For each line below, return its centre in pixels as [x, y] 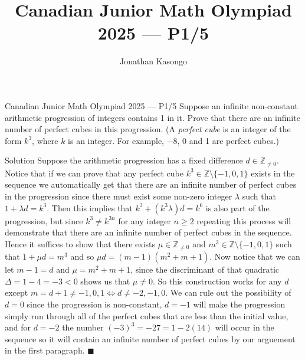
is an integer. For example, [116, 140]
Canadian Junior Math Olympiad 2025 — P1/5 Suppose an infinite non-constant [151, 105]
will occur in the [245, 327]
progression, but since [44, 220]
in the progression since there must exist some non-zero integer [119, 196]
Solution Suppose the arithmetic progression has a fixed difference [124, 160]
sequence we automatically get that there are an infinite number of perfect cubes [151, 184]
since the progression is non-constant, [94, 304]
